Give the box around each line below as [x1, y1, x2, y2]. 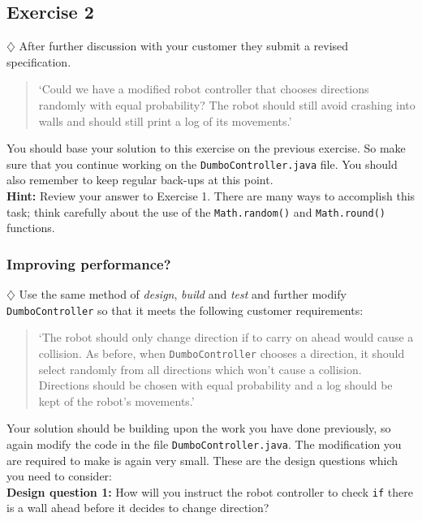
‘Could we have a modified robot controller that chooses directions [38, 80, 369, 97]
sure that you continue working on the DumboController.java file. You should [6, 155, 398, 172]
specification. [6, 53, 71, 70]
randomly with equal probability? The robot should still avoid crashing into [38, 96, 416, 113]
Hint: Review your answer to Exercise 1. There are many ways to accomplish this [6, 187, 416, 205]
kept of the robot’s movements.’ [38, 392, 195, 409]
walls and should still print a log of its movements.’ [38, 112, 292, 129]
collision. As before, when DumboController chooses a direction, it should [38, 344, 405, 361]
